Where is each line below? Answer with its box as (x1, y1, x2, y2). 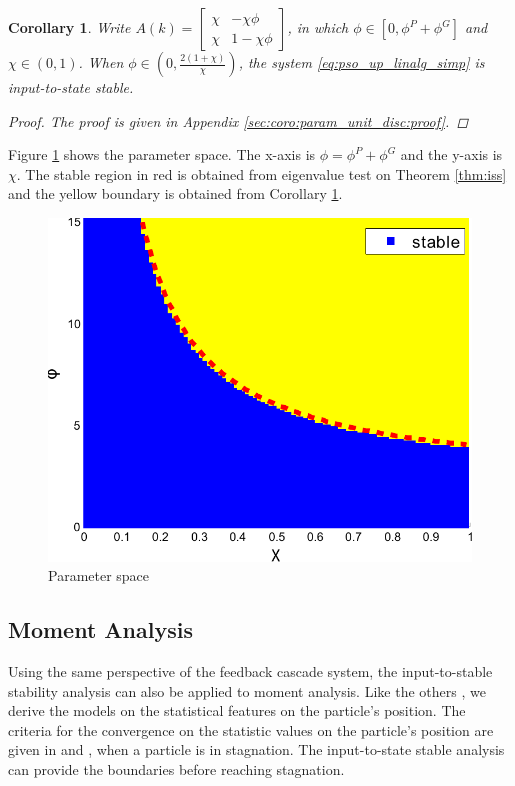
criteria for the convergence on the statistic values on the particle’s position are (8, 719, 494, 740)
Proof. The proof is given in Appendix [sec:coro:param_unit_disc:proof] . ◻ (8, 110, 469, 131)
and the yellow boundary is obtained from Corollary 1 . (8, 183, 343, 204)
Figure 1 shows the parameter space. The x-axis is (8, 144, 316, 165)
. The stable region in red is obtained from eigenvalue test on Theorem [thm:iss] (16, 163, 507, 184)
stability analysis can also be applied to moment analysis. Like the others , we (8, 680, 486, 701)
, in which (287, 17, 349, 37)
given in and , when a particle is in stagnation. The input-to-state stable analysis (8, 739, 505, 760)
